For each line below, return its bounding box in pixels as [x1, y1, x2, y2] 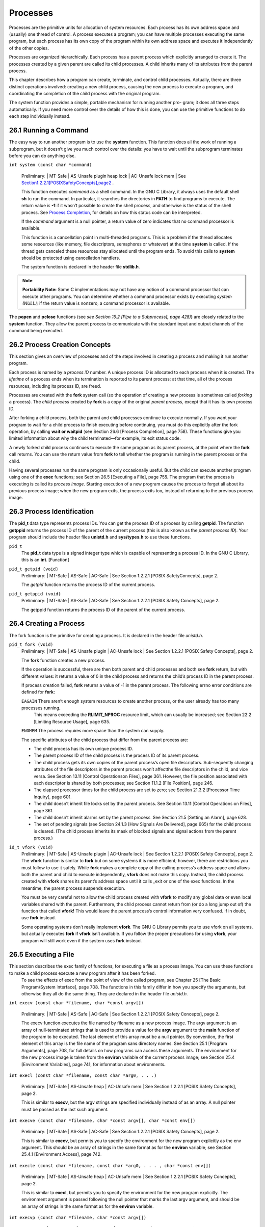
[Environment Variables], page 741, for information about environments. [21, 1061, 166, 1067]
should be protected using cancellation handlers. [21, 255, 120, 261]
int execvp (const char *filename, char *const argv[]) [9, 1215, 147, 1221]
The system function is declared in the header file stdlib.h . [21, 264, 140, 270]
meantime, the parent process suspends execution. [21, 885, 125, 891]
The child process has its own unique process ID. [33, 746, 133, 752]
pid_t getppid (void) [9, 591, 61, 596]
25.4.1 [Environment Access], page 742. [21, 1151, 102, 1157]
